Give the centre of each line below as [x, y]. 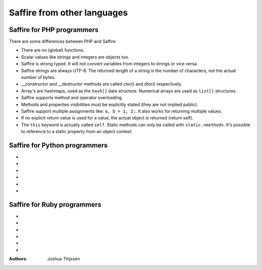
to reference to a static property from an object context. [77, 132]
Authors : [18, 259]
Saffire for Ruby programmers [55, 204]
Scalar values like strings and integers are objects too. [75, 57]
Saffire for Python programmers [58, 145]
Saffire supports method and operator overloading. [72, 98]
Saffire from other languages [68, 13]
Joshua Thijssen [64, 259]
